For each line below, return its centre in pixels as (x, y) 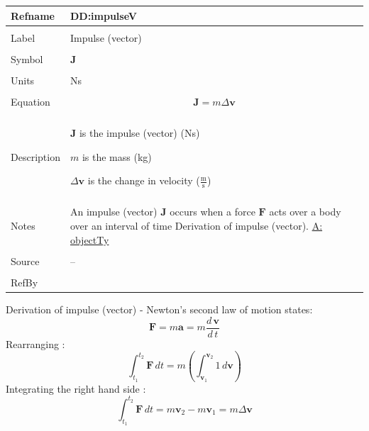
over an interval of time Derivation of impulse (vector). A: (196, 226)
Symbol (27, 58)
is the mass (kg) (117, 156)
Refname (33, 15)
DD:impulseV (103, 15)
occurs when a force (213, 212)
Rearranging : (35, 343)
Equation (31, 101)
